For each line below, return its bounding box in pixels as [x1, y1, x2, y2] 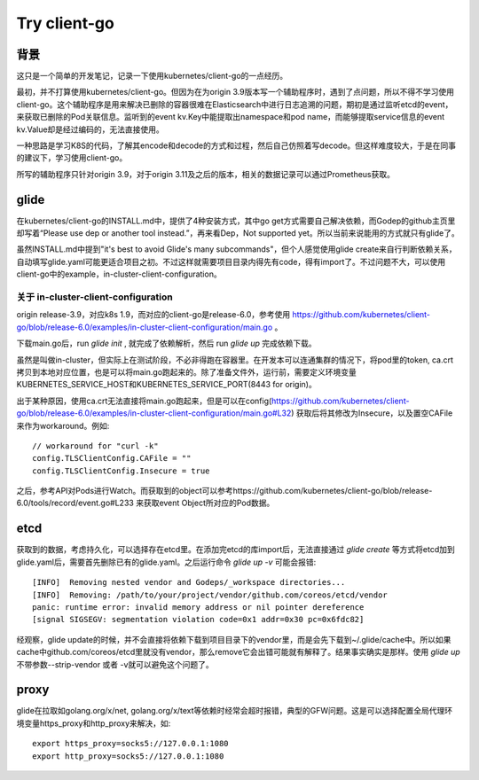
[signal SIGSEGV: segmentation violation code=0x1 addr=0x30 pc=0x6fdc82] [32, 614, 365, 625]
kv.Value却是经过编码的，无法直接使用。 [16, 124, 164, 135]
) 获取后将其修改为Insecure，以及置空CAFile [291, 408, 453, 418]
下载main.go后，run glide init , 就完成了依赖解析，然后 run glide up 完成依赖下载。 [16, 338, 317, 349]
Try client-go [16, 13, 114, 33]
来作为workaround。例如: [16, 420, 110, 431]
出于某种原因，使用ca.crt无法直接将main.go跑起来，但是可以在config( [16, 395, 272, 406]
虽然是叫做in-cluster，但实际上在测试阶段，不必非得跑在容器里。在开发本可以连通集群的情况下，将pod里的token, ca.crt [16, 355, 454, 365]
